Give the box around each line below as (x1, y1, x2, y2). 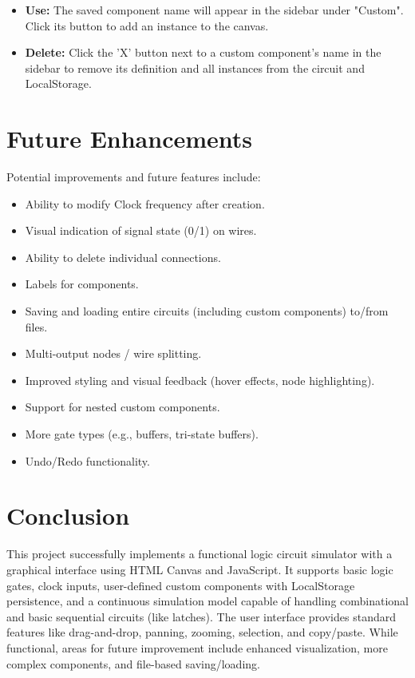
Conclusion (6, 499, 130, 532)
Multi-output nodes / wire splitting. (25, 345, 202, 362)
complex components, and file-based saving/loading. (6, 655, 260, 672)
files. (25, 318, 48, 335)
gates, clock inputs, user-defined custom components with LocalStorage (6, 577, 355, 593)
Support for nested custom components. (25, 398, 220, 415)
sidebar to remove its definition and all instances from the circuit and (25, 59, 365, 76)
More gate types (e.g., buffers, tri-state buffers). (25, 426, 259, 442)
